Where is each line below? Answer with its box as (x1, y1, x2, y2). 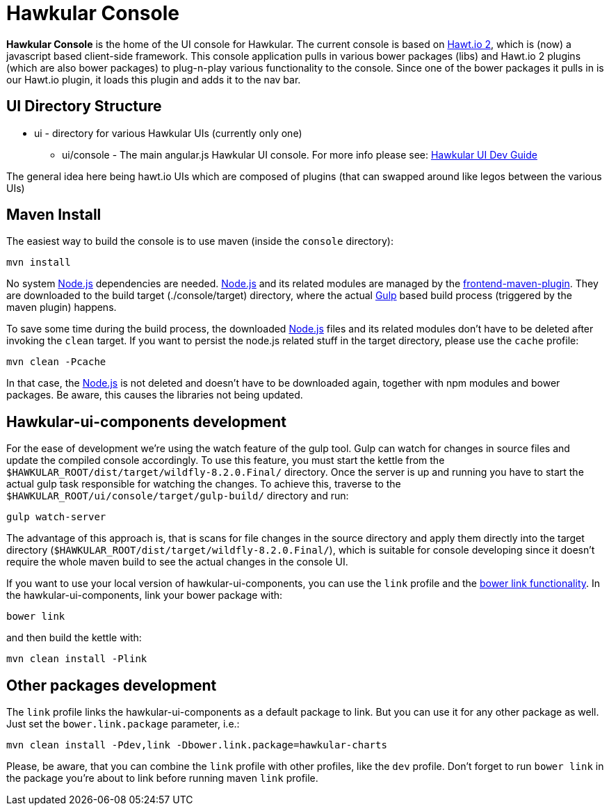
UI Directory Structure (6, 97, 162, 115)
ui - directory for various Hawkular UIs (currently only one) (34, 127, 302, 139)
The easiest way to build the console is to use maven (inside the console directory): (6, 235, 393, 248)
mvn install (6, 257, 71, 268)
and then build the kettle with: (6, 632, 142, 644)
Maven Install (6, 206, 101, 224)
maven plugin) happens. (6, 301, 117, 314)
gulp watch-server (6, 511, 106, 523)
